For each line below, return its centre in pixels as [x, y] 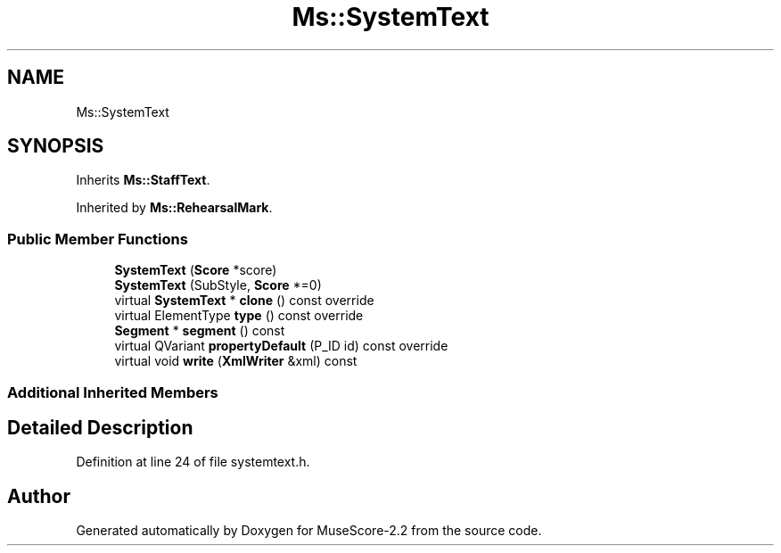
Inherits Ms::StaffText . [143, 180]
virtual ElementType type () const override [239, 316]
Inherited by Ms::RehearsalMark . [174, 208]
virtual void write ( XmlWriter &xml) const [236, 361]
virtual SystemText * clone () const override [244, 301]
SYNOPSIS [56, 146]
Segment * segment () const [200, 331]
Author [39, 496]
